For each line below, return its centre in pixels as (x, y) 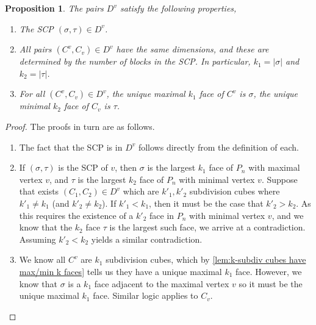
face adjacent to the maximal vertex (162, 283)
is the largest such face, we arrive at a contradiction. (207, 227)
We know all (42, 259)
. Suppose (279, 179)
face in (162, 215)
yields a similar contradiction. (147, 239)
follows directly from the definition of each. (218, 147)
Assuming (38, 239)
